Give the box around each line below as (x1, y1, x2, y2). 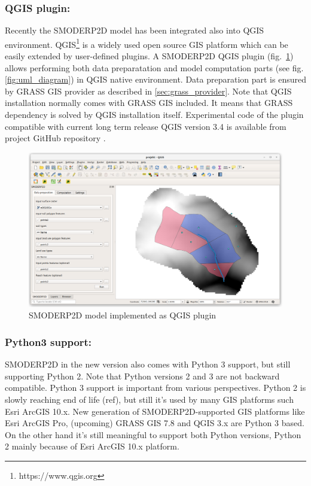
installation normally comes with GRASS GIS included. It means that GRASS (5, 96, 293, 109)
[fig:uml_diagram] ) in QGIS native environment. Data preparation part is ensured (5, 73, 306, 86)
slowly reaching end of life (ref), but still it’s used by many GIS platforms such (5, 393, 294, 405)
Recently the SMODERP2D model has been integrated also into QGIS (5, 24, 264, 37)
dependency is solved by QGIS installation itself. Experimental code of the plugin (5, 108, 304, 121)
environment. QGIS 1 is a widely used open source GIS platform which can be (5, 36, 288, 50)
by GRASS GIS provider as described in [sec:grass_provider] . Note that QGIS (5, 84, 292, 97)
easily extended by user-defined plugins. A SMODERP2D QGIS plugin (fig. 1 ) (5, 50, 294, 62)
